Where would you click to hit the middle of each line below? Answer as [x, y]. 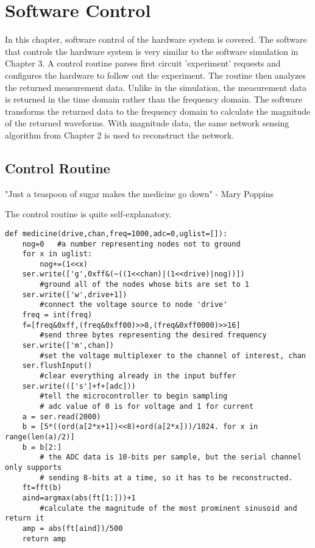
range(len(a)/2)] [40, 437]
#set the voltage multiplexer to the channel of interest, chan [173, 355]
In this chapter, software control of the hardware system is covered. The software [156, 39]
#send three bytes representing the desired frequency [153, 335]
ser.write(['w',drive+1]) [75, 294]
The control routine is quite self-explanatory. [88, 214]
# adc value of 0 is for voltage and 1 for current [147, 407]
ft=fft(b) [42, 488]
